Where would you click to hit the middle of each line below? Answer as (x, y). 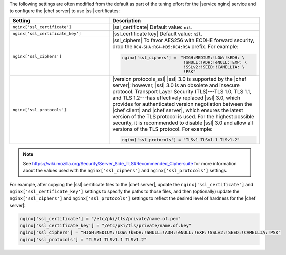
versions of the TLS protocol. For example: (163, 129)
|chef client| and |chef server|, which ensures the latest (178, 110)
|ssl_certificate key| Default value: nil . (158, 34)
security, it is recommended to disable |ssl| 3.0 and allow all (183, 123)
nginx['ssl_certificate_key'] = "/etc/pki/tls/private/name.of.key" (106, 226)
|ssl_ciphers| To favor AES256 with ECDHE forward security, (184, 40)
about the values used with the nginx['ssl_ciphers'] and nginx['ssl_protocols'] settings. (125, 171)
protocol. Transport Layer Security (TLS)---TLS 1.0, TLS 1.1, (182, 91)
